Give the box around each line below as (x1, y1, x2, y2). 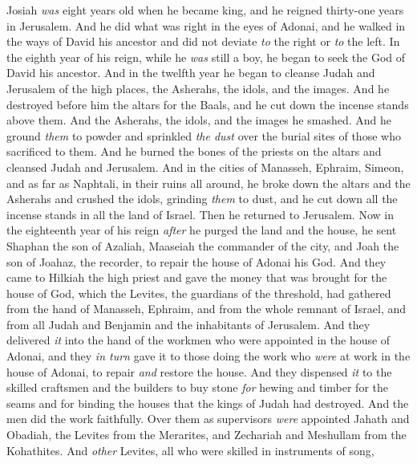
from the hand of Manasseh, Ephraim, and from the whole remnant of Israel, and (6, 300, 407, 317)
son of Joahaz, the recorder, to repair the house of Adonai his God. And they (6, 253, 387, 270)
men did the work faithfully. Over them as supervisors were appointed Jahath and (6, 410, 410, 427)
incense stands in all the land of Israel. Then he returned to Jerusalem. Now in (6, 206, 394, 222)
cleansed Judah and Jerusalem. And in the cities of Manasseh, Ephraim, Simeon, (6, 158, 404, 175)
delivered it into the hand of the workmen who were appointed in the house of (6, 332, 391, 348)
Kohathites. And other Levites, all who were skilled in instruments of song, (6, 442, 374, 458)
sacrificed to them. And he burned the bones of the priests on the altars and (6, 143, 382, 160)
